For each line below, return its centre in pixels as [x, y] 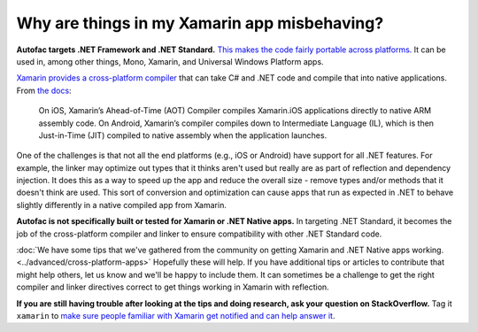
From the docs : [44, 90]
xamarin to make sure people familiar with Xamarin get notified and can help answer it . [176, 315]
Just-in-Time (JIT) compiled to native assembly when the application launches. [183, 135]
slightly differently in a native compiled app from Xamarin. [122, 205]
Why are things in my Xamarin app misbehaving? [200, 23]
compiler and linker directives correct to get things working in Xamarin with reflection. [173, 287]
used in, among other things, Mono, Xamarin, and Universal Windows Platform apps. [170, 61]
